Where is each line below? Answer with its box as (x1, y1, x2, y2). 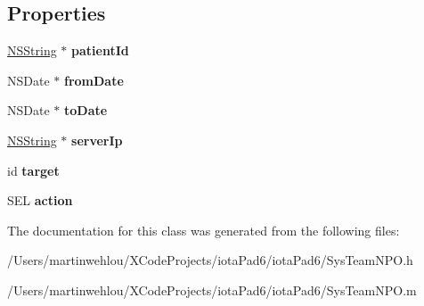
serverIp (71, 130, 123, 149)
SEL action (7, 191, 73, 210)
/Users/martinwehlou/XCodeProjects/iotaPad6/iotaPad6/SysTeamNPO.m (7, 280, 417, 299)
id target (7, 161, 60, 179)
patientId (71, 41, 129, 60)
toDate (63, 101, 108, 120)
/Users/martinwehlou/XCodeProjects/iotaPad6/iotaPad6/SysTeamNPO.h (7, 251, 413, 269)
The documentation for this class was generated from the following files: (7, 220, 400, 239)
